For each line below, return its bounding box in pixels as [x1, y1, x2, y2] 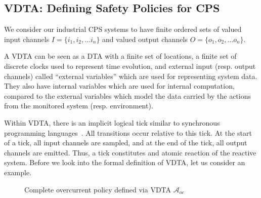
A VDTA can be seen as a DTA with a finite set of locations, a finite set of [4, 51, 237, 61]
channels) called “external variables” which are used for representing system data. [4, 70, 257, 81]
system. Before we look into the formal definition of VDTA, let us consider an [4, 157, 245, 168]
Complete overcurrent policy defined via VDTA [24, 184, 171, 194]
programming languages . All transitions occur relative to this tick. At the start [4, 127, 252, 138]
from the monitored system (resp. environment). [4, 100, 153, 111]
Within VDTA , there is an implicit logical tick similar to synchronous [4, 117, 220, 128]
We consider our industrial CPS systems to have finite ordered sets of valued [4, 24, 242, 34]
